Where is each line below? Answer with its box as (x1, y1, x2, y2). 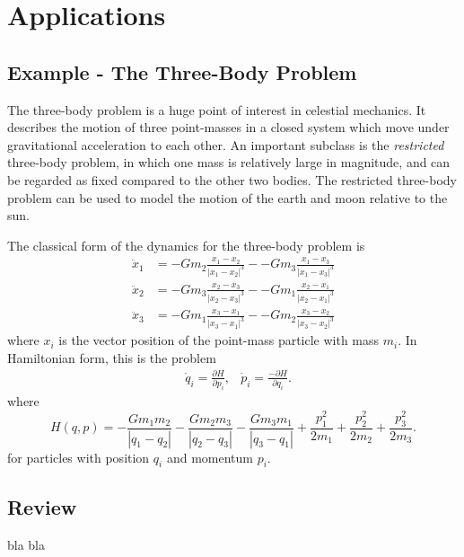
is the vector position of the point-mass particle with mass (58, 331, 380, 349)
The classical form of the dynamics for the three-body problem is (7, 235, 365, 254)
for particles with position (7, 447, 150, 466)
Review (7, 492, 77, 520)
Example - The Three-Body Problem (7, 57, 357, 85)
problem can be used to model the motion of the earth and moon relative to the (7, 188, 448, 207)
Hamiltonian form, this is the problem (7, 348, 216, 367)
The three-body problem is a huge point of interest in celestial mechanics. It (7, 100, 426, 119)
